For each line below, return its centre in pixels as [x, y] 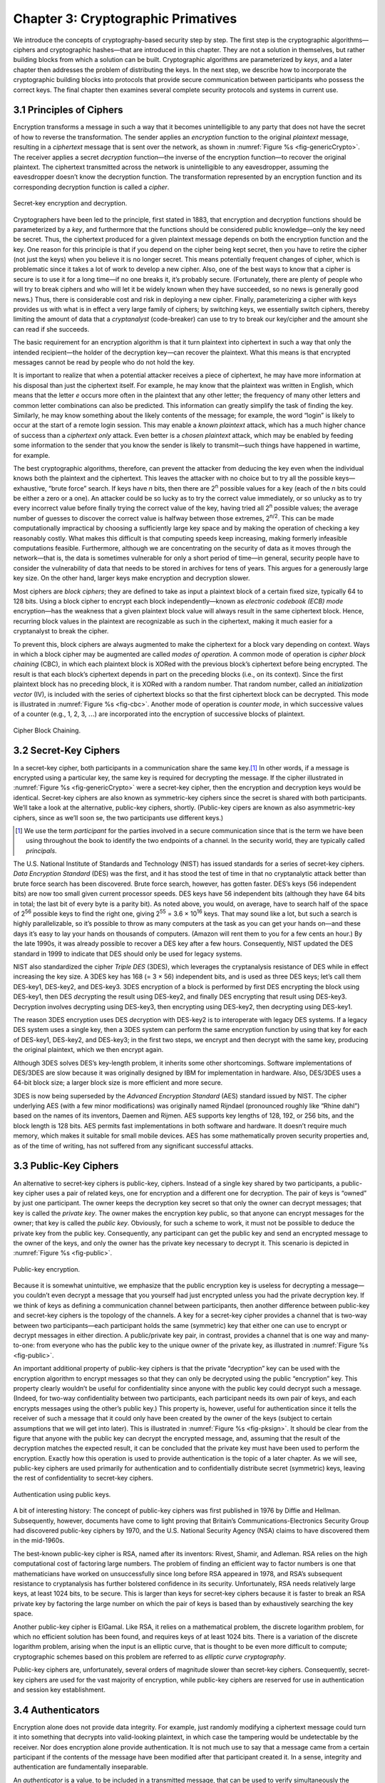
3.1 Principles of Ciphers [68, 110]
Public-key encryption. [47, 1269]
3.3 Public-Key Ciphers [66, 1166]
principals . [41, 850]
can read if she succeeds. [51, 329]
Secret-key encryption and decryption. [70, 203]
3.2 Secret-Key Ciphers [67, 751]
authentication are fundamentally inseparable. [81, 1767]
